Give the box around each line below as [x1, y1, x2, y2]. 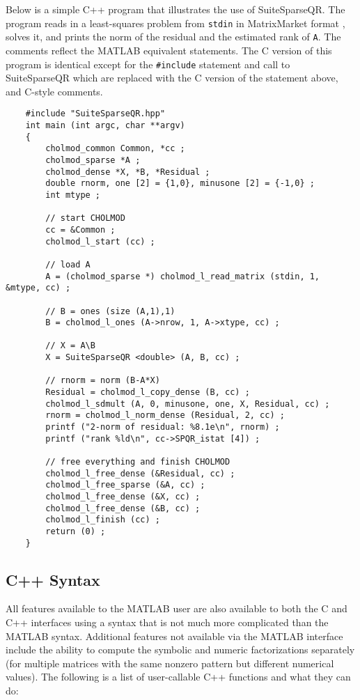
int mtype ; [45, 189, 101, 200]
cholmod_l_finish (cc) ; [45, 515, 160, 525]
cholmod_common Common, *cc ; [45, 143, 185, 154]
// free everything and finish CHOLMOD [45, 457, 230, 467]
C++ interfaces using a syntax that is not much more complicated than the [6, 615, 329, 630]
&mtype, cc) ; [6, 283, 71, 293]
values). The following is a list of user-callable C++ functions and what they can [6, 669, 351, 684]
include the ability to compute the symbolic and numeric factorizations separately [6, 642, 355, 657]
